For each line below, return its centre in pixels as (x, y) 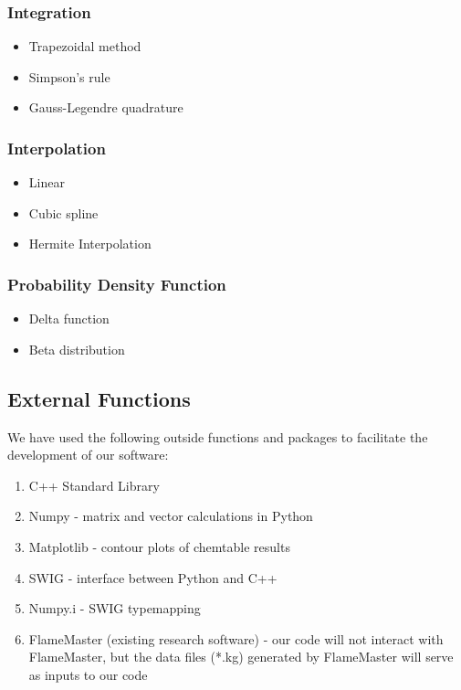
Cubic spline (63, 212)
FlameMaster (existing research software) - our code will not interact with (236, 638)
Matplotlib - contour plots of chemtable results (159, 546)
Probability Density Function (117, 284)
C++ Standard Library (94, 485)
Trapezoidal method (85, 46)
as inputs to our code (88, 674)
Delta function (69, 318)
